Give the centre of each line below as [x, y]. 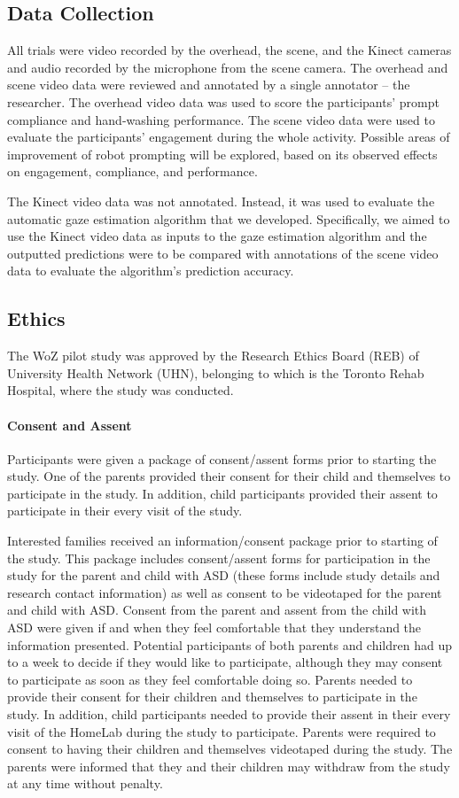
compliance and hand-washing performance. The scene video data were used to [221, 119]
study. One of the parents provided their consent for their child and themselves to [229, 476]
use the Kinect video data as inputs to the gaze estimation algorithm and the [217, 236]
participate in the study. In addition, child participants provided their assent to [222, 493]
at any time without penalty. [85, 783]
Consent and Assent [70, 425]
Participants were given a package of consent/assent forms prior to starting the [222, 458]
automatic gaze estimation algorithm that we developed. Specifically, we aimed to [229, 218]
